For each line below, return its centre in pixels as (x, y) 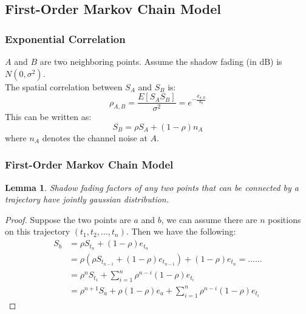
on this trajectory (38, 231)
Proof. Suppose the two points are (68, 219)
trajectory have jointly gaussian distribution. (87, 199)
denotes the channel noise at (95, 137)
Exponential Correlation (65, 38)
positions (284, 219)
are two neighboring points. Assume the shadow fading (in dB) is (161, 61)
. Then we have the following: (181, 231)
